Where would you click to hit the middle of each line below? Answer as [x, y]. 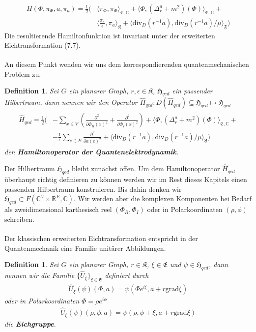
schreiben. [19, 219]
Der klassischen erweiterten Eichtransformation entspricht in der [101, 238]
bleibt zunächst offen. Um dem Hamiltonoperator [146, 168]
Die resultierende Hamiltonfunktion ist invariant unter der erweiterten [110, 35]
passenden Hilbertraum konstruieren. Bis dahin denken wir [93, 189]
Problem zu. [23, 74]
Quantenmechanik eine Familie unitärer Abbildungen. [85, 248]
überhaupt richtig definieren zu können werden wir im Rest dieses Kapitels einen [126, 179]
